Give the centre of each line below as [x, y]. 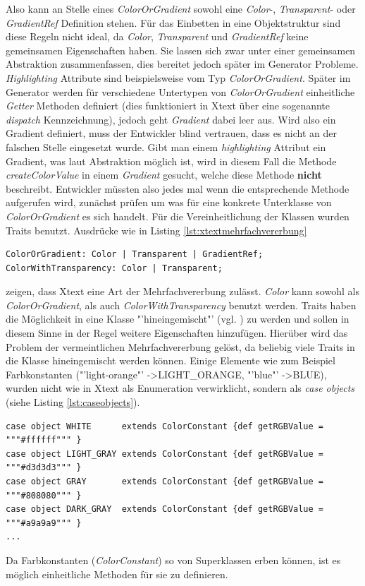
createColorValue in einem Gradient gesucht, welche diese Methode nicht [164, 175]
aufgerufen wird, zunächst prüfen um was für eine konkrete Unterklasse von [169, 202]
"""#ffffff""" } [44, 440]
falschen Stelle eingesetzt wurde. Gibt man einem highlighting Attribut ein [166, 146]
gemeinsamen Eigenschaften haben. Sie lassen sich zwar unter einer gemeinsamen [181, 50]
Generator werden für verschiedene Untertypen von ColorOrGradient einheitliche [180, 91]
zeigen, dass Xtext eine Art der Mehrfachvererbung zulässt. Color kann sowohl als [182, 291]
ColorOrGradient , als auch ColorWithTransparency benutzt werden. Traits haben [181, 305]
